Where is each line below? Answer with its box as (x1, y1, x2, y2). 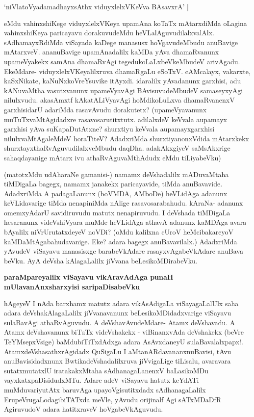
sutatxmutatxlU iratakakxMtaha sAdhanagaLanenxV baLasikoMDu (4, 365, 209, 375)
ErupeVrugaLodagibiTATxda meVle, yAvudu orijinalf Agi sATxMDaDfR (4, 394, 222, 404)
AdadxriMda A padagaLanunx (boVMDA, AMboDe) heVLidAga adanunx (4, 188, 228, 198)
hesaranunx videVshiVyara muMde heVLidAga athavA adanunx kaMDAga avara (4, 217, 247, 227)
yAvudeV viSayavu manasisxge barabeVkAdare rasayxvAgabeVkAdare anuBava (4, 246, 243, 256)
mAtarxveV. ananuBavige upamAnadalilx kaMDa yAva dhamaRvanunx (4, 47, 219, 57)
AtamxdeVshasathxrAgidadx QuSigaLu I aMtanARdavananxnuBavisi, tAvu (4, 346, 231, 356)
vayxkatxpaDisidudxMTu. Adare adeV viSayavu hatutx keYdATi (4, 375, 199, 385)
